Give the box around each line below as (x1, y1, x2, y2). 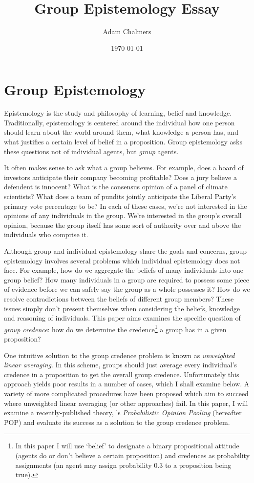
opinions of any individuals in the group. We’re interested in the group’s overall (4, 210, 242, 221)
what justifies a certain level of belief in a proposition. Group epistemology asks (4, 137, 242, 147)
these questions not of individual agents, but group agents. (4, 146, 179, 156)
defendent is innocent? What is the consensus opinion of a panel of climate (4, 181, 228, 192)
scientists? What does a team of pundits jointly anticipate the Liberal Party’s (4, 191, 236, 201)
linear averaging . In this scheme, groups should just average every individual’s (4, 360, 237, 370)
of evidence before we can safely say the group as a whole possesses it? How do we (4, 284, 250, 294)
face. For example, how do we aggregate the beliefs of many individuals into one (4, 265, 244, 275)
